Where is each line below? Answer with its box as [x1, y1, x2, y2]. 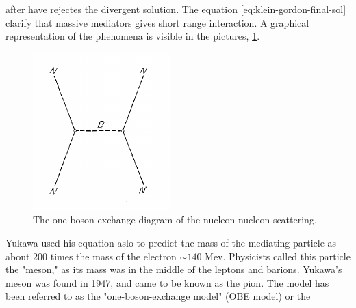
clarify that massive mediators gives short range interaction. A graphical [5, 15, 309, 29]
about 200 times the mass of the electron [5, 249, 177, 263]
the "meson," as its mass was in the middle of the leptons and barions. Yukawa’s [5, 262, 342, 277]
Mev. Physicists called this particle [205, 249, 351, 263]
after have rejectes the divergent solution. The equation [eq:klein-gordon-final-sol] [5, 2, 346, 16]
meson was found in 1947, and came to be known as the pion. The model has [5, 275, 329, 290]
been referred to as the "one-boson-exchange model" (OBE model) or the [5, 289, 311, 303]
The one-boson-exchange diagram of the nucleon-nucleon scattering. [33, 212, 317, 227]
